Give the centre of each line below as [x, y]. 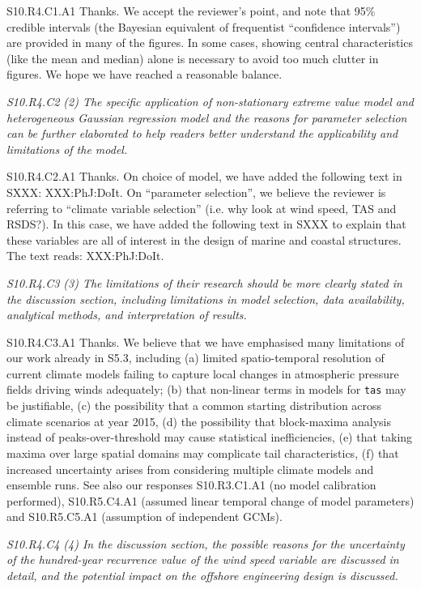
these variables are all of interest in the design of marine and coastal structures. [204, 239]
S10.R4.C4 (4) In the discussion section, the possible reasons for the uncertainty [206, 543]
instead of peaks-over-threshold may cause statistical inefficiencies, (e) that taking [210, 437]
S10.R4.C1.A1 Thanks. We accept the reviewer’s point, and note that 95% [191, 11]
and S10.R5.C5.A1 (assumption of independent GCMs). [145, 516]
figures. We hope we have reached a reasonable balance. [145, 74]
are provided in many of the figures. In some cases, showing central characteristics [210, 43]
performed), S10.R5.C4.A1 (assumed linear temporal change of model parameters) [210, 500]
